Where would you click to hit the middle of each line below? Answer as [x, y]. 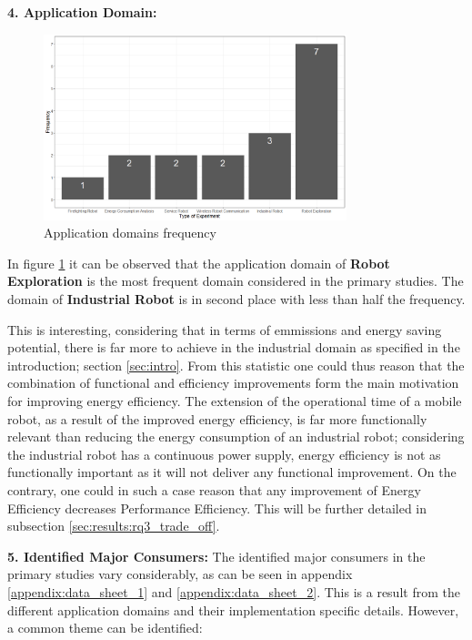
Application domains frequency [130, 233]
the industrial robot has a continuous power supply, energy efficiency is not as [224, 454]
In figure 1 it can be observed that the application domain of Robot [199, 263]
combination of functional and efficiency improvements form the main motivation [233, 383]
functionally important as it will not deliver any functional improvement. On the [232, 472]
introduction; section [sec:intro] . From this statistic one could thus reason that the [236, 365]
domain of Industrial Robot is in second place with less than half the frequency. [236, 299]
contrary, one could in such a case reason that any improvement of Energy [214, 490]
